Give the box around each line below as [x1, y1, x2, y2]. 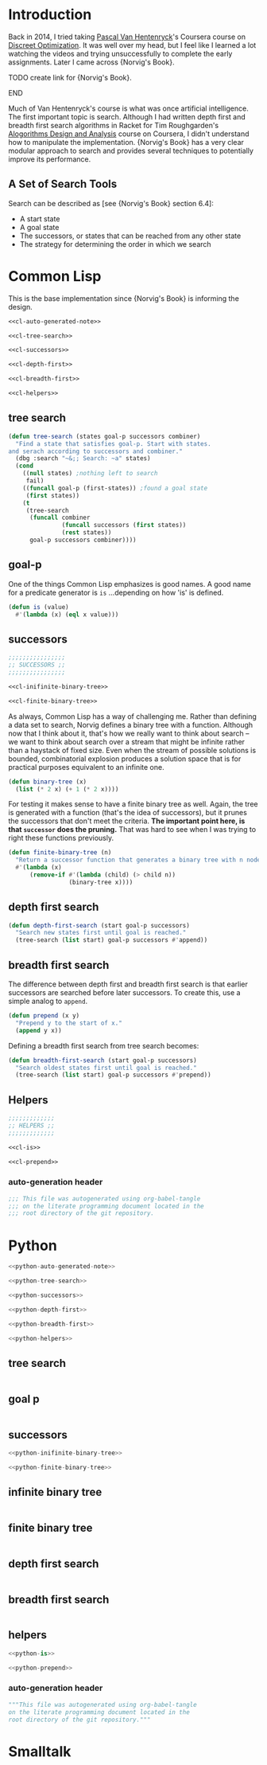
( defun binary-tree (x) [8, 778, 87, 786]
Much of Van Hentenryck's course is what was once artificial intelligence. [8, 103, 249, 113]
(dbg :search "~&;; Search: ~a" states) [15, 455, 151, 463]
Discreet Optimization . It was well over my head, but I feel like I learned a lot [8, 40, 257, 49]
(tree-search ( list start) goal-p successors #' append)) [15, 936, 208, 944]
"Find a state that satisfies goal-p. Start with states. [15, 439, 212, 447]
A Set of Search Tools [8, 178, 118, 191]
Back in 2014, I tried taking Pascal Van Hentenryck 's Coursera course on [8, 32, 246, 41]
